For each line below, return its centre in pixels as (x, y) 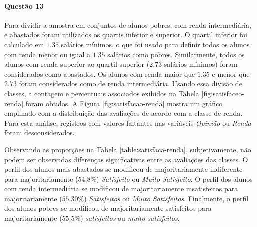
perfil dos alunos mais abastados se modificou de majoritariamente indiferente (123, 169)
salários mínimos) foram (201, 64)
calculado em (24, 44)
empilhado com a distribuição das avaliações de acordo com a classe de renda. (123, 113)
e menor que (231, 74)
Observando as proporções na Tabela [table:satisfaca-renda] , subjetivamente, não (128, 149)
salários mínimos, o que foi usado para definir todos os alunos (155, 44)
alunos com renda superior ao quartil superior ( (77, 64)
